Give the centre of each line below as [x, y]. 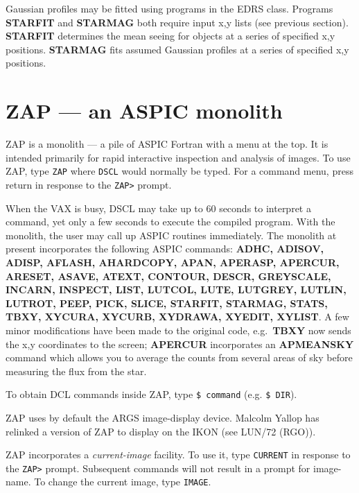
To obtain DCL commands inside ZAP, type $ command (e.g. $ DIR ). [151, 394]
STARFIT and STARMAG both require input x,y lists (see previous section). [177, 22]
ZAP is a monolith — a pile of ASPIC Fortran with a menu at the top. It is [167, 144]
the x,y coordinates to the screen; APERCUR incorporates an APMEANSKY [180, 344]
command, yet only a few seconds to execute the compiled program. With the [170, 222]
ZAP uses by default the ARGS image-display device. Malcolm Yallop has [163, 417]
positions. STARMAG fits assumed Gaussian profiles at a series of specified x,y [177, 49]
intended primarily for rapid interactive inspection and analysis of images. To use [178, 157]
